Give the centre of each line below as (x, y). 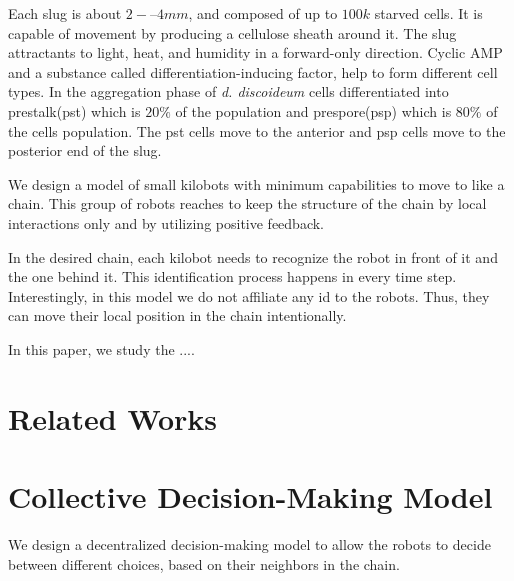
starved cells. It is (428, 13)
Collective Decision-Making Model (250, 496)
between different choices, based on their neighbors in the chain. (204, 563)
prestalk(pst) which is (74, 110)
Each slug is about (65, 13)
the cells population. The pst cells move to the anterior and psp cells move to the (257, 130)
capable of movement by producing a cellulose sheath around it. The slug (232, 32)
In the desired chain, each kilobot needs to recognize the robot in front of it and (253, 256)
